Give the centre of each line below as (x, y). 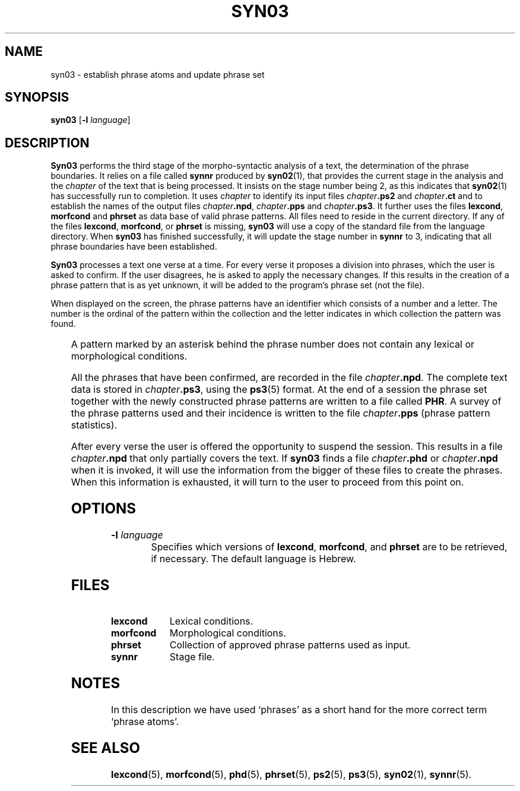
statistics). (94, 425)
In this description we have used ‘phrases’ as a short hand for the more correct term (299, 709)
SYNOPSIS (37, 97)
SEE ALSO (106, 748)
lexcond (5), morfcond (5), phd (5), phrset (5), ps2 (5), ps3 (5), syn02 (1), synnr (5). (291, 774)
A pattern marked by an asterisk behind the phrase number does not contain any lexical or (273, 344)
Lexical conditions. (211, 621)
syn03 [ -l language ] (91, 120)
